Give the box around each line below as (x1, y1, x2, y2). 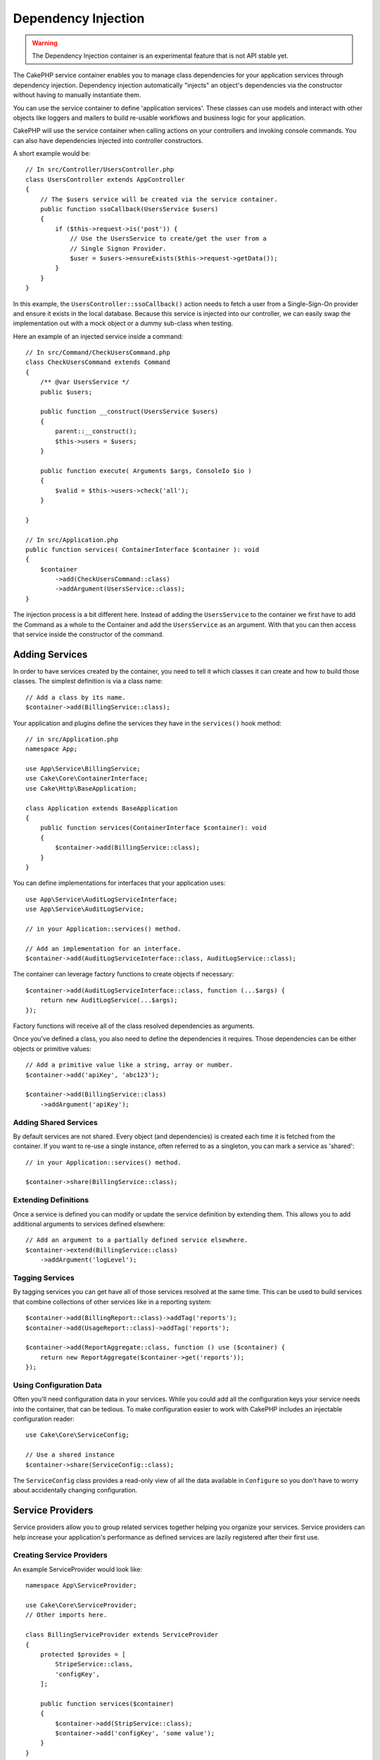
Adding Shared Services (13, 1117, 99, 1127)
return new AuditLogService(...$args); (39, 996, 178, 1005)
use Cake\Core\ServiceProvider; (25, 1601, 137, 1609)
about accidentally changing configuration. (13, 1486, 138, 1495)
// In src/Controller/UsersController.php (25, 165, 175, 174)
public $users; (39, 388, 93, 396)
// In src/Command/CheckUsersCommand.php (25, 348, 170, 357)
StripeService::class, (55, 1660, 134, 1668)
